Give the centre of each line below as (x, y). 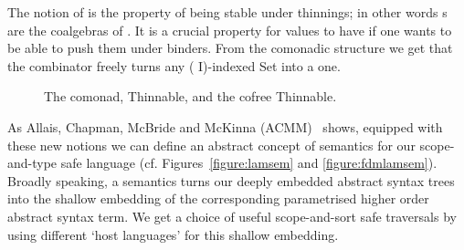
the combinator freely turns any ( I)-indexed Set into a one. (174, 65)
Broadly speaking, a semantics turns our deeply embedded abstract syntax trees (231, 180)
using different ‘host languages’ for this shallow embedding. (173, 234)
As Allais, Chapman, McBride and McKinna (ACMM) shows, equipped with (225, 126)
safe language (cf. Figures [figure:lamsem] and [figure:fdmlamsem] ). (249, 163)
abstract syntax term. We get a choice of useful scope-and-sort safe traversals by (232, 216)
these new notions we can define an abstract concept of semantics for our (211, 145)
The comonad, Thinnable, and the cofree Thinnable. (190, 96)
